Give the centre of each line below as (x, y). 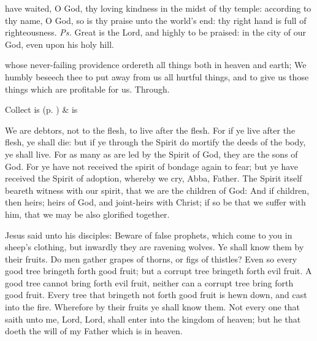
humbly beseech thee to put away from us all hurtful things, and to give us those (157, 76)
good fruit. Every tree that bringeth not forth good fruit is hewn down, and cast (156, 295)
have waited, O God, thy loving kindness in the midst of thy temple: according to (158, 8)
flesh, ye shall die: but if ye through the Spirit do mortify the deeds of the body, (155, 142)
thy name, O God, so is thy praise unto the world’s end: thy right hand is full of (156, 20)
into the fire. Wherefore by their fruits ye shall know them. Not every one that (153, 307)
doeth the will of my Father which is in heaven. (94, 331)
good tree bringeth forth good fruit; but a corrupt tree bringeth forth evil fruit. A (158, 271)
